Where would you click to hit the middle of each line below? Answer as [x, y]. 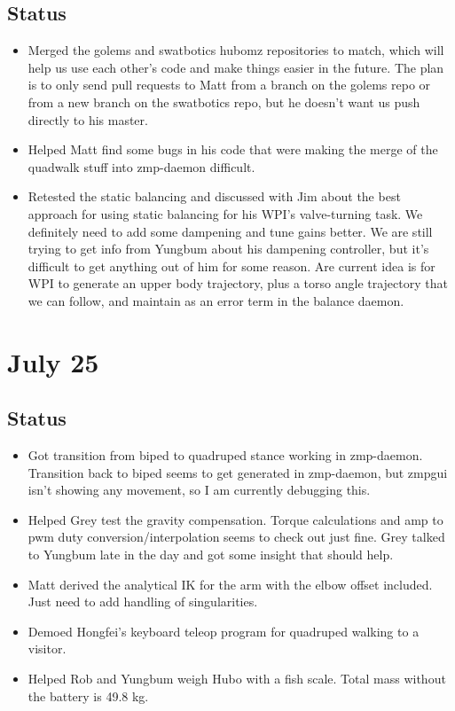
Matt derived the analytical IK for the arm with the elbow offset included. [230, 584]
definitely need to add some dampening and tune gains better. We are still [230, 231]
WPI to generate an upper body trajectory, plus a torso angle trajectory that [238, 283]
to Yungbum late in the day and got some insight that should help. [211, 555]
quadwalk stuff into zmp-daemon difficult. [141, 166]
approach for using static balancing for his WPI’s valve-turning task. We [225, 213]
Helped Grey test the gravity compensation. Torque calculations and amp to [235, 519]
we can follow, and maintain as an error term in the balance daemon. [216, 300]
